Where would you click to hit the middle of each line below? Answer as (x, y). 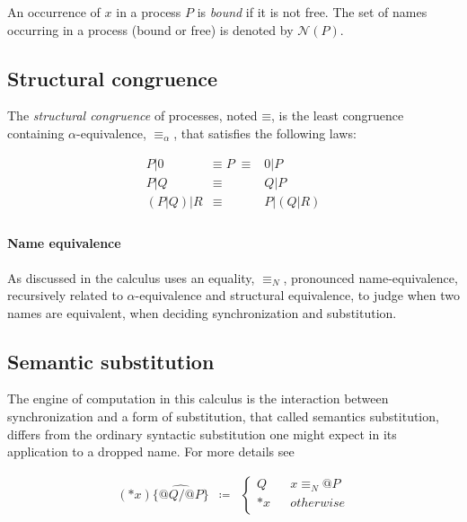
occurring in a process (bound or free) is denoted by (150, 29)
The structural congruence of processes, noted (132, 115)
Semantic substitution (111, 361)
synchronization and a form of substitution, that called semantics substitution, (223, 416)
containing (36, 133)
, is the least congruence (338, 115)
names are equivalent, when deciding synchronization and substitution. (202, 312)
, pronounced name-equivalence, (370, 277)
